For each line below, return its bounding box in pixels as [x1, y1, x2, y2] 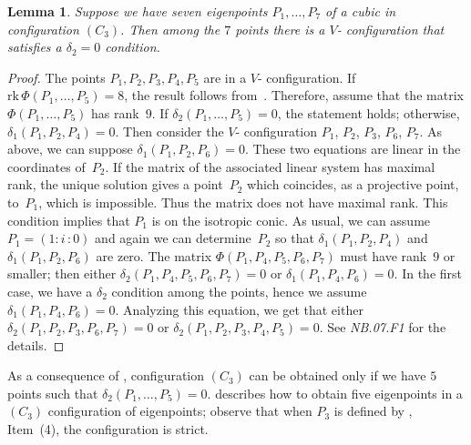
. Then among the [120, 19, 220, 38]
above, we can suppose [7, 139, 133, 158]
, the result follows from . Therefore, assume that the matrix [124, 86, 464, 105]
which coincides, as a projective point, [247, 175, 459, 194]
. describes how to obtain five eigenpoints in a [207, 383, 463, 402]
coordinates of [7, 157, 86, 176]
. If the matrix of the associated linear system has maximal [105, 157, 435, 176]
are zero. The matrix [96, 246, 212, 265]
